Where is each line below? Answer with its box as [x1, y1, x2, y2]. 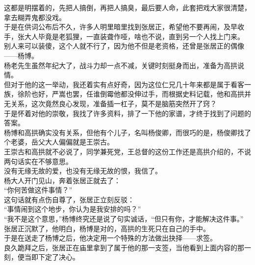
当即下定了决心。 [24, 252, 79, 262]
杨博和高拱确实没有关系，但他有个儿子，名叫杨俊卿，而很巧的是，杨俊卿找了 [4, 127, 251, 137]
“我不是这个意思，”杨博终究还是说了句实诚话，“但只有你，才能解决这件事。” [4, 214, 244, 224]
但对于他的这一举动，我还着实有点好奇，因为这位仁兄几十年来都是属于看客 [4, 79, 244, 89]
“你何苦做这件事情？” [4, 185, 73, 195]
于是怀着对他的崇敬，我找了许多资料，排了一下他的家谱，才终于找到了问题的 [4, 108, 251, 118]
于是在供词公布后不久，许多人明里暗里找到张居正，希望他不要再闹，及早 [4, 22, 237, 32]
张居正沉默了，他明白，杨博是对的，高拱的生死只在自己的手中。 [4, 223, 210, 233]
